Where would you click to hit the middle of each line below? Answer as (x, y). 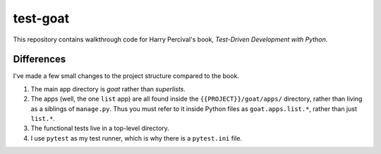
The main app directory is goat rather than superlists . (108, 89)
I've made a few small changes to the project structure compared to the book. (126, 76)
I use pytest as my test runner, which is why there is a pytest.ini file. (137, 138)
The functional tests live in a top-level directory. (100, 128)
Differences (40, 59)
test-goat (41, 18)
